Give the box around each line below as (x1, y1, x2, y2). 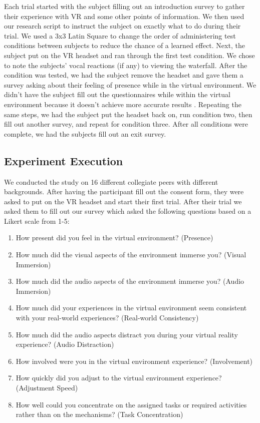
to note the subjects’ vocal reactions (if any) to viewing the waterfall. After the (4, 60, 247, 70)
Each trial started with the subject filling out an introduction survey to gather (4, 1, 245, 11)
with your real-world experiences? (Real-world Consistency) (16, 312, 199, 323)
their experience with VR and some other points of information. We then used (4, 11, 244, 21)
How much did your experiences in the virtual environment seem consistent (16, 302, 247, 313)
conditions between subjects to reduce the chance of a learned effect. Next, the (4, 40, 245, 51)
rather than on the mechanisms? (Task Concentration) (16, 409, 183, 419)
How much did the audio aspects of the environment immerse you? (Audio (16, 276, 244, 286)
